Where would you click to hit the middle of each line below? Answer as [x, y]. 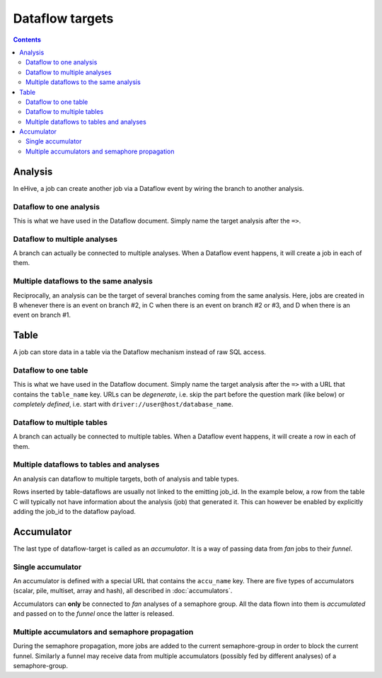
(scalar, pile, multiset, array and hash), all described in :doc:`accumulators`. [123, 591]
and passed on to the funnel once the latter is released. [94, 614]
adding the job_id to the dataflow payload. [74, 512]
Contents [27, 40]
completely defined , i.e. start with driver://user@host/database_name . [123, 404]
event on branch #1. [42, 315]
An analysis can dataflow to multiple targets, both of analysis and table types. [126, 479]
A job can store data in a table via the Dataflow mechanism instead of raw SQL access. [140, 352]
